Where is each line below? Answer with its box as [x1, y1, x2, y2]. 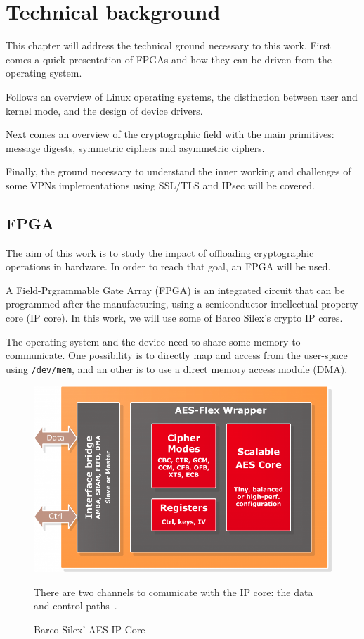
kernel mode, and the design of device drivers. [6, 103, 203, 118]
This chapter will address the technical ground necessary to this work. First [6, 38, 331, 53]
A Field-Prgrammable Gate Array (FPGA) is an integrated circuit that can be [6, 282, 345, 297]
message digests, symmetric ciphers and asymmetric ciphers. [6, 140, 265, 155]
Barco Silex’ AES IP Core [34, 621, 145, 636]
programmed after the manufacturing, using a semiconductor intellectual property [6, 296, 358, 311]
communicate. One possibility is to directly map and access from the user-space [6, 348, 348, 362]
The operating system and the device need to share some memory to [6, 334, 301, 348]
